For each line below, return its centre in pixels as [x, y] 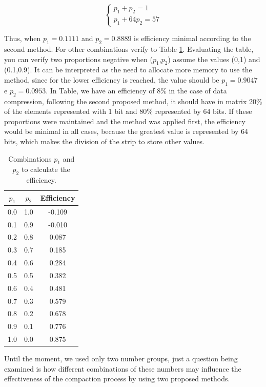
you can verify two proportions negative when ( [78, 59]
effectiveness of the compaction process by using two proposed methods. [117, 379]
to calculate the [46, 169]
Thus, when [23, 38]
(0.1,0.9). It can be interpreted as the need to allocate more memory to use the [128, 70]
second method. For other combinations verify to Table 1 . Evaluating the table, [129, 49]
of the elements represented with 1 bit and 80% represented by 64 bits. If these [128, 111]
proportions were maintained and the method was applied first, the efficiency [125, 121]
